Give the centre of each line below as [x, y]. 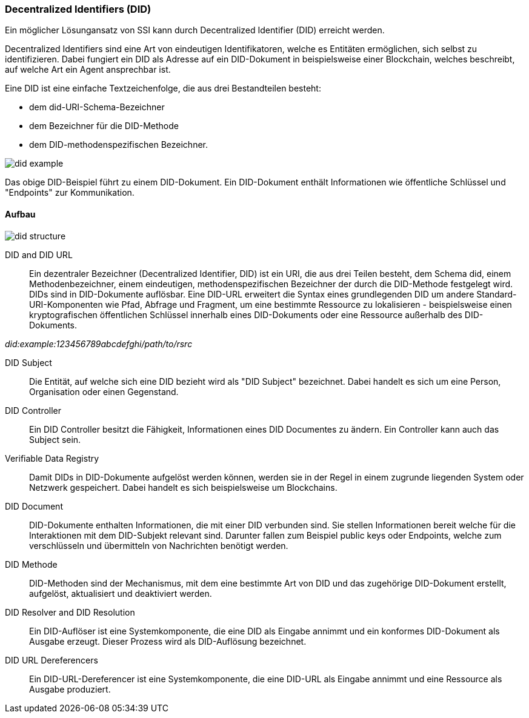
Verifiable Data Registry [52, 458]
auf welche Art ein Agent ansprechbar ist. [88, 70]
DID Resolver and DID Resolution [70, 612]
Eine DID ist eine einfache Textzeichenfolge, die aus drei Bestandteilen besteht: [163, 88]
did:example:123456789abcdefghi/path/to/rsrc [99, 344]
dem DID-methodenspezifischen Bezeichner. [119, 145]
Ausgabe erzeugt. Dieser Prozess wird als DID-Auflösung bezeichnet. [168, 641]
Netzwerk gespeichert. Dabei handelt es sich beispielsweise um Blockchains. [183, 487]
